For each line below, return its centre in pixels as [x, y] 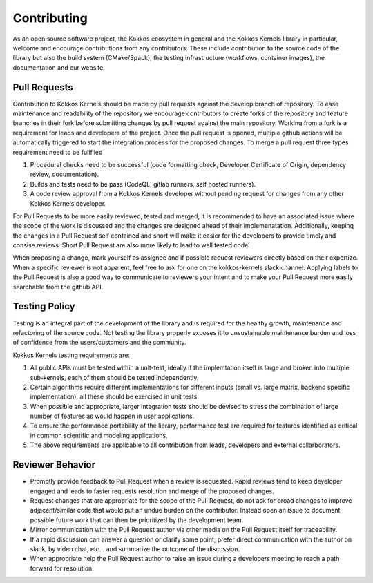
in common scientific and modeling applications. [99, 435]
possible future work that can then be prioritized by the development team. [137, 520]
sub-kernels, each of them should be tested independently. [114, 377]
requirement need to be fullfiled [58, 152]
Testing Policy [44, 306]
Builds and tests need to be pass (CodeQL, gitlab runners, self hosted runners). [143, 184]
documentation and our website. [59, 67]
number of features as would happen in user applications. [112, 416]
